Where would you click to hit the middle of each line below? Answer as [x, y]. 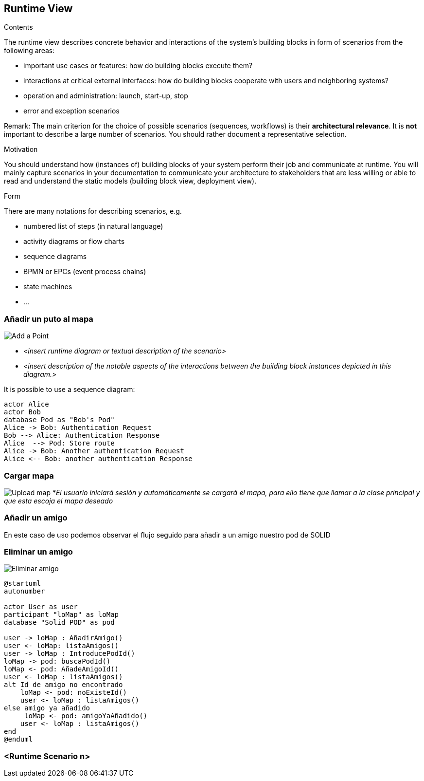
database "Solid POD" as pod [59, 623]
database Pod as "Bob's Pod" [59, 420]
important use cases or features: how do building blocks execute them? [138, 66]
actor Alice [26, 404]
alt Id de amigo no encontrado [63, 685]
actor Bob [22, 412]
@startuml [22, 584]
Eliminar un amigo [38, 552]
